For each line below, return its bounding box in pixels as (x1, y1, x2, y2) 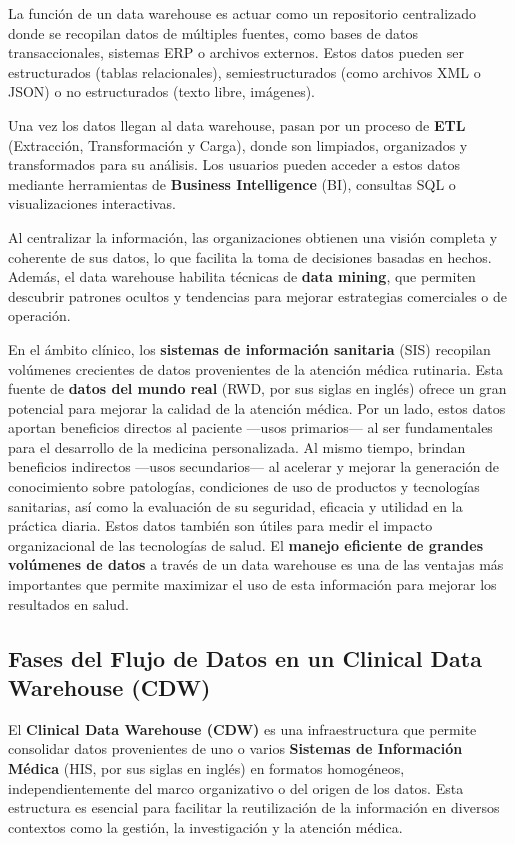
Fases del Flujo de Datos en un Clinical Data (8, 642, 482, 673)
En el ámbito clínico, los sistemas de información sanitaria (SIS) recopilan (8, 338, 491, 359)
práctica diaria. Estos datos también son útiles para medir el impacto (8, 515, 433, 536)
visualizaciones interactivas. (8, 193, 176, 214)
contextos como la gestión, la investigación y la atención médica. (8, 816, 403, 837)
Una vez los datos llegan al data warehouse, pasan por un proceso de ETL (8, 114, 466, 135)
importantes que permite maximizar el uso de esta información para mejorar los (8, 574, 497, 595)
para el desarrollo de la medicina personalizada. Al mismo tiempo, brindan (8, 436, 466, 457)
